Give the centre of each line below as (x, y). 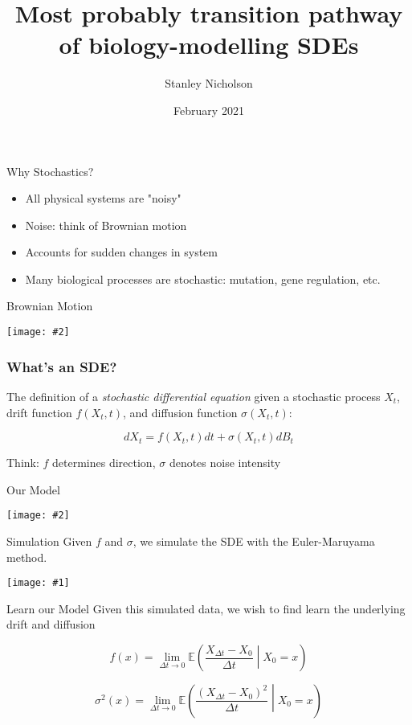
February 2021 (209, 110)
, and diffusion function (180, 412)
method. (27, 557)
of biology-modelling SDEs (209, 45)
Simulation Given (49, 541)
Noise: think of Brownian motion (106, 225)
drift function (39, 412)
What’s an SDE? (62, 366)
